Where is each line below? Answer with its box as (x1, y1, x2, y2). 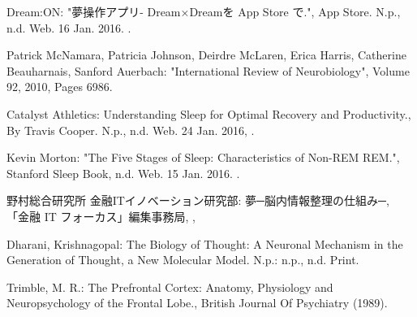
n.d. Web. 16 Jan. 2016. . (6, 19, 131, 36)
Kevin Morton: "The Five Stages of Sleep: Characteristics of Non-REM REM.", (6, 149, 400, 166)
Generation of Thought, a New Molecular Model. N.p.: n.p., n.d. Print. (6, 251, 359, 268)
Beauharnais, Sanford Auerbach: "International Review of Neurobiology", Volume (6, 62, 410, 79)
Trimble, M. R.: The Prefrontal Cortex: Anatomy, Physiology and (6, 278, 333, 295)
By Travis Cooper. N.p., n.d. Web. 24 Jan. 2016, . (6, 121, 255, 138)
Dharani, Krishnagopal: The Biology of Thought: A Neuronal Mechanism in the (6, 235, 403, 252)
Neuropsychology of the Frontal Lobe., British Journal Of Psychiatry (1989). (6, 294, 388, 311)
